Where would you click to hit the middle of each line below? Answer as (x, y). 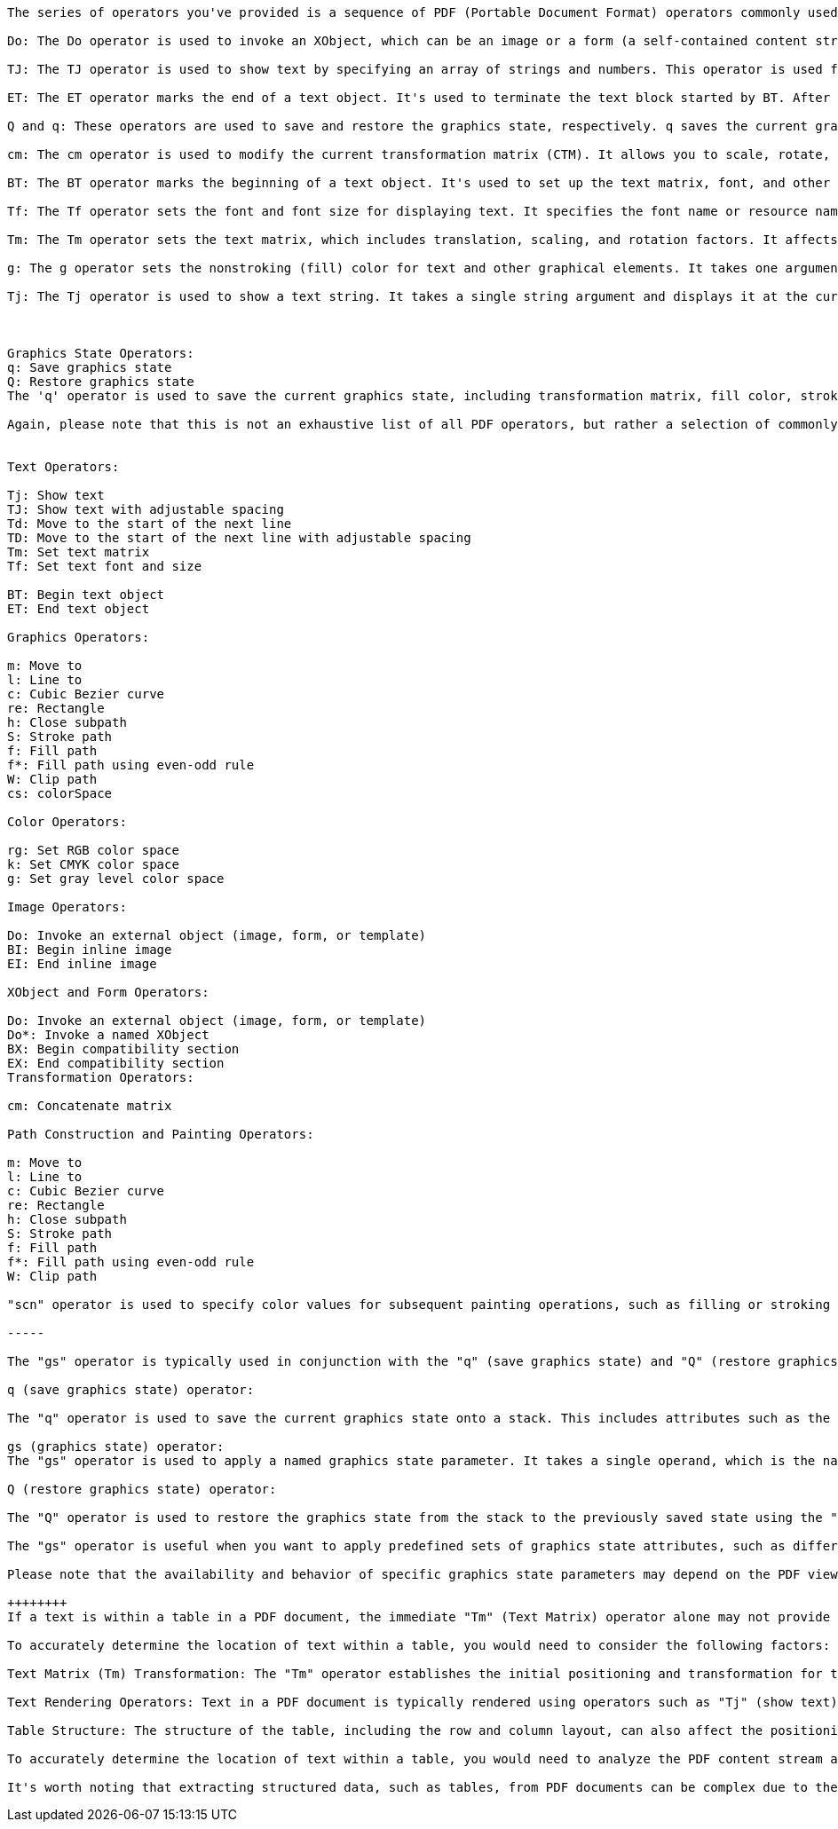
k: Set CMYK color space (93, 864)
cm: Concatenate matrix (90, 1106)
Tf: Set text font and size (105, 566)
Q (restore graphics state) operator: (142, 1489)
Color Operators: (67, 822)
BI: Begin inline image (90, 950)
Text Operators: (63, 467)
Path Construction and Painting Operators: (161, 1134)
